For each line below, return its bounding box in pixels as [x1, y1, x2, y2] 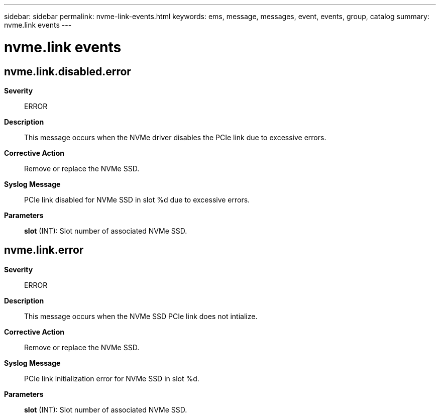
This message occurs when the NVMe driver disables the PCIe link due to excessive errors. [24, 133, 326, 142]
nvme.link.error [4, 244, 84, 257]
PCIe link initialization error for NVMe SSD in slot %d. [24, 374, 199, 383]
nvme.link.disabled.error [4, 65, 131, 78]
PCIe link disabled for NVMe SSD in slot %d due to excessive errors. [24, 195, 250, 204]
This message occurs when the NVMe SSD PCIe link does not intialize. [24, 311, 258, 321]
